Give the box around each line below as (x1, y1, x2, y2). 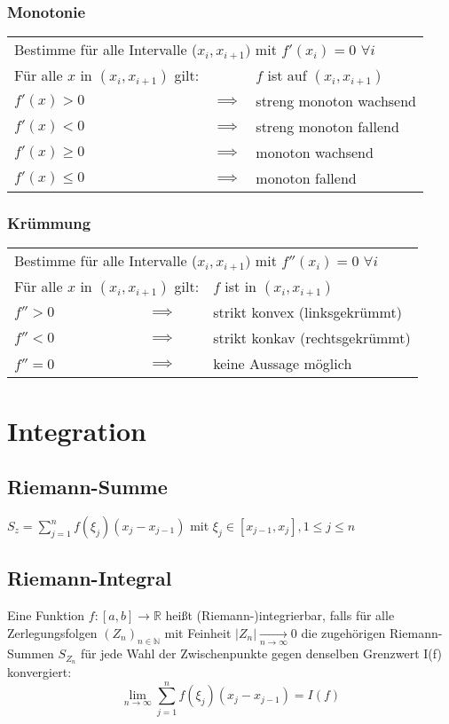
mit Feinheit (164, 623, 232, 641)
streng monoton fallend (256, 116, 399, 138)
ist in (224, 276, 256, 297)
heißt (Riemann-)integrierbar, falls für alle (165, 606, 395, 625)
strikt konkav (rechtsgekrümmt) (213, 327, 411, 349)
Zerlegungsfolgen (7, 623, 98, 641)
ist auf (267, 65, 307, 86)
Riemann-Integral (7, 564, 172, 592)
